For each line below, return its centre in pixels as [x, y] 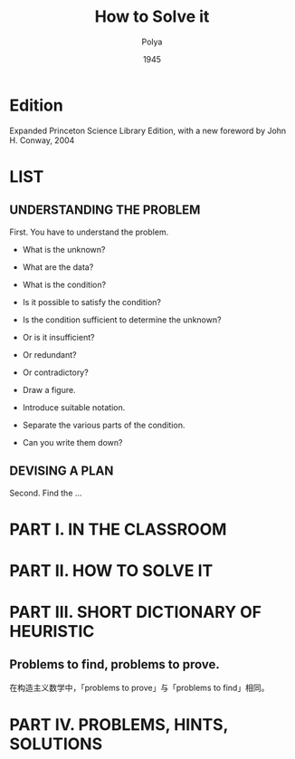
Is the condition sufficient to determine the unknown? [122, 320]
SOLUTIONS [56, 744]
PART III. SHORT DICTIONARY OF [136, 612]
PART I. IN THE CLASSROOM [118, 529]
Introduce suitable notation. [74, 407]
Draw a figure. [49, 389]
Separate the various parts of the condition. [104, 425]
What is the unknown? [64, 249]
